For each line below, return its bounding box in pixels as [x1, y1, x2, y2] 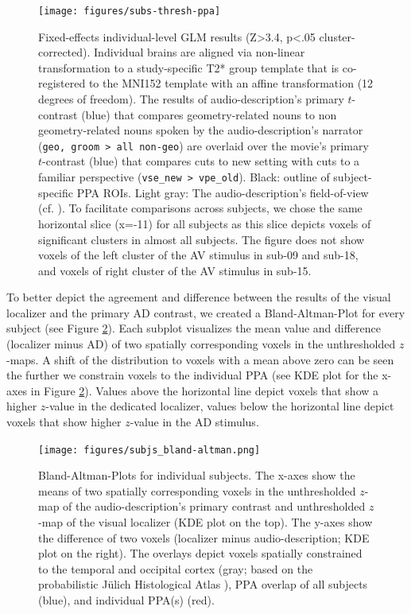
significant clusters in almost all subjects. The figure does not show [38, 231, 365, 247]
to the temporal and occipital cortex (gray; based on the [38, 560, 313, 577]
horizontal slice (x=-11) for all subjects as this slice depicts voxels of [38, 215, 371, 231]
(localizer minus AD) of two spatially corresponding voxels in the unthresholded [6, 336, 396, 352]
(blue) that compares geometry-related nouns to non [81, 106, 337, 122]
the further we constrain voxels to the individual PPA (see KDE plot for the [6, 367, 378, 383]
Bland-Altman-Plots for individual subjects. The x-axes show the [38, 467, 355, 484]
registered [38, 75, 86, 91]
